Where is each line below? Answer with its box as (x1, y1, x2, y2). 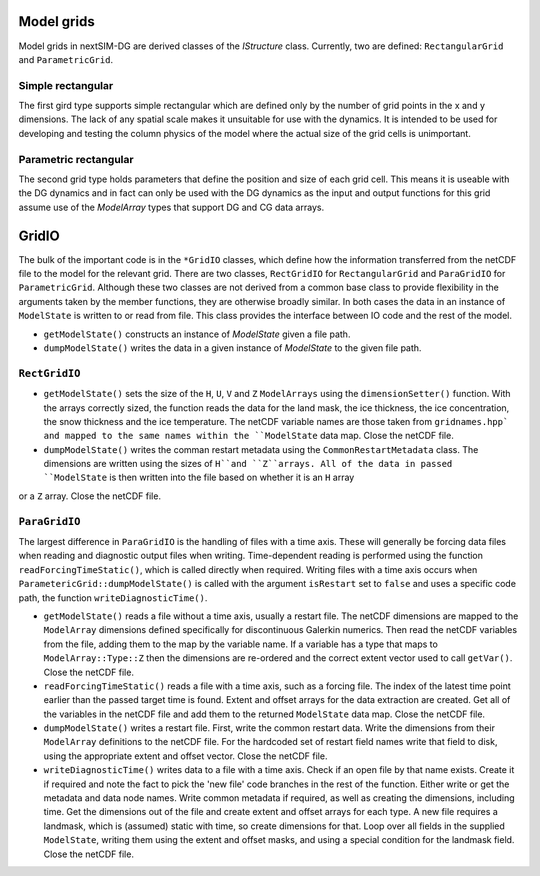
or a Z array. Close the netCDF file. (18, 490, 162, 502)
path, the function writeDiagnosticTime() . (18, 591, 208, 604)
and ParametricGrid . (18, 53, 114, 65)
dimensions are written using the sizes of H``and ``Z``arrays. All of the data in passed (43, 458, 453, 470)
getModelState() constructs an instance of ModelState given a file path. (43, 328, 351, 340)
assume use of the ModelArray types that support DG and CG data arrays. (18, 201, 325, 213)
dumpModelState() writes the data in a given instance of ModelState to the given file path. (43, 342, 422, 354)
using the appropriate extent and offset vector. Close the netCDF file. (43, 750, 328, 762)
